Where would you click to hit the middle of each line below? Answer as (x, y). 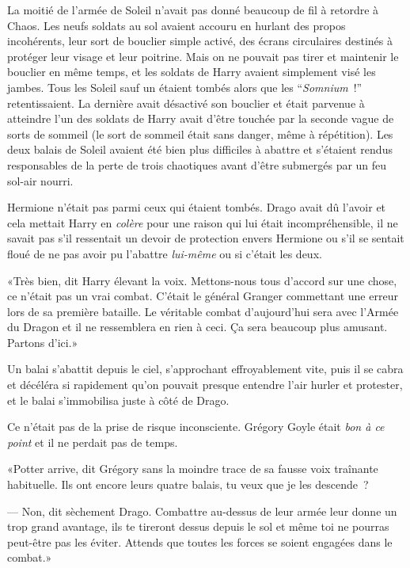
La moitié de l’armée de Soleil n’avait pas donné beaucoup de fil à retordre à (193, 10)
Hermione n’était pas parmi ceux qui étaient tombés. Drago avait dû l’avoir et (197, 207)
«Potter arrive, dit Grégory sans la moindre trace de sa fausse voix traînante (193, 469)
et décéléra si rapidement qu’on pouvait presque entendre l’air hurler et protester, (205, 385)
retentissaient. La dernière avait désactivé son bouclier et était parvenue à (186, 103)
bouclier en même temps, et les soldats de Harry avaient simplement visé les (192, 72)
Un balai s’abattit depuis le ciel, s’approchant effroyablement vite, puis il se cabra (205, 369)
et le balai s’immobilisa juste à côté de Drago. (118, 400)
